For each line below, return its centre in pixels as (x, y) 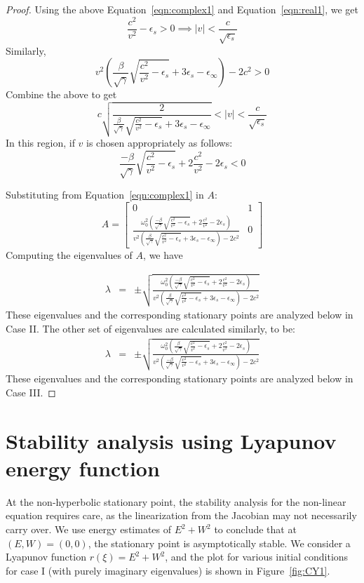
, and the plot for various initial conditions (257, 557)
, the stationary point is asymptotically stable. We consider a (219, 543)
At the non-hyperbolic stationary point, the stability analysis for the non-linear (176, 501)
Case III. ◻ (31, 392)
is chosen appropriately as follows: (160, 142)
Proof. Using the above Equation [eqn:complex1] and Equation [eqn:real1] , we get (182, 9)
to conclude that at (255, 529)
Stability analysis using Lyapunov (171, 440)
